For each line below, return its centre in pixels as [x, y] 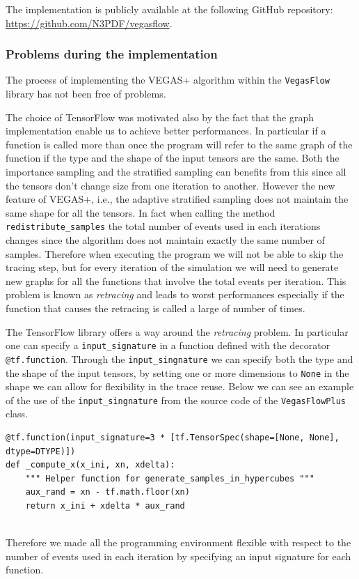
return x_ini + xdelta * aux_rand [105, 506]
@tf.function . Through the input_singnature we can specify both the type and [179, 358]
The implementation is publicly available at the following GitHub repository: [169, 9]
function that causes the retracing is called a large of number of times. [155, 308]
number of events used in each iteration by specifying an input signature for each [178, 556]
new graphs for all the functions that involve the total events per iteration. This [176, 280]
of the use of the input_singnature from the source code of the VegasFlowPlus [176, 400]
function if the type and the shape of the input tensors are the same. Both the [173, 158]
